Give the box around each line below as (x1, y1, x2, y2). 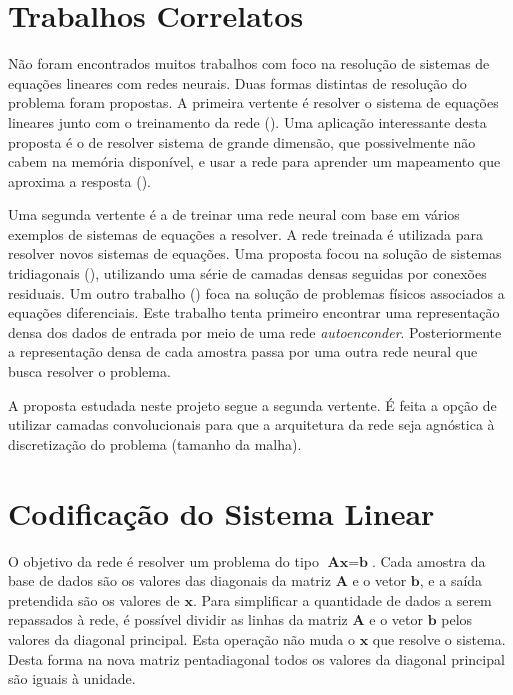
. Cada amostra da (371, 550, 486, 571)
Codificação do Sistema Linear (8, 492, 435, 533)
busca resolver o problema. (8, 361, 171, 382)
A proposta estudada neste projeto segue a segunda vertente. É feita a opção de (8, 394, 497, 415)
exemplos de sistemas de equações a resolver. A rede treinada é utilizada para (8, 223, 484, 244)
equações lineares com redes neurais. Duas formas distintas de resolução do (8, 72, 467, 93)
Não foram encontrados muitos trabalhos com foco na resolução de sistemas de (8, 53, 490, 74)
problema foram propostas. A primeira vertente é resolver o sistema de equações (8, 92, 499, 113)
